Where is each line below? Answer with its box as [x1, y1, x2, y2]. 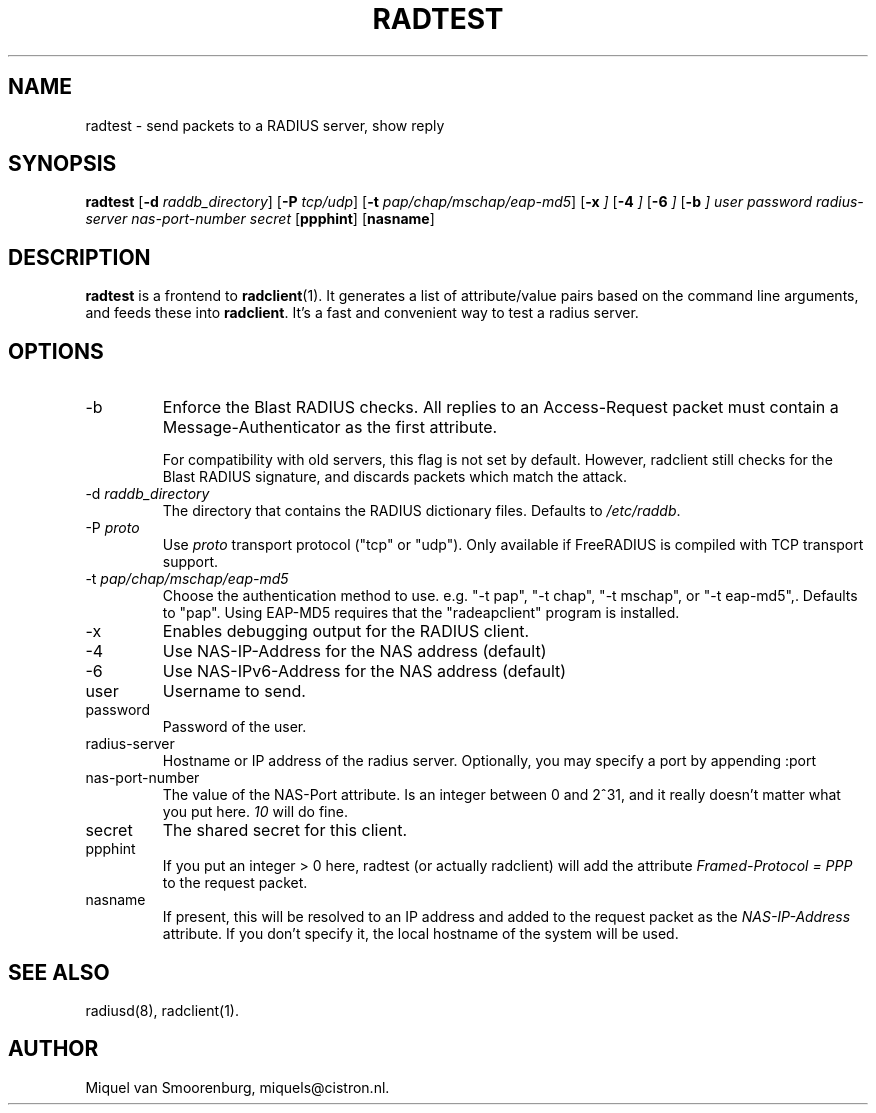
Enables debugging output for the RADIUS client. [162, 621, 530, 642]
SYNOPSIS [8, 151, 117, 177]
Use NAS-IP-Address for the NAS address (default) [162, 641, 547, 662]
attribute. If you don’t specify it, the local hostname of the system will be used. [162, 925, 679, 943]
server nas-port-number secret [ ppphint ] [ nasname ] [85, 210, 435, 228]
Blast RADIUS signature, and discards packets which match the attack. [162, 468, 628, 486]
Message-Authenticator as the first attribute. [162, 417, 498, 438]
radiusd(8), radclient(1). [85, 1001, 240, 1019]
